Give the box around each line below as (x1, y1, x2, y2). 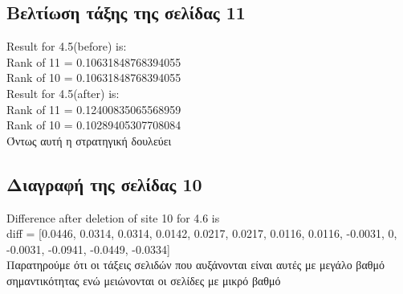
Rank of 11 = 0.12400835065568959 (6, 100, 181, 117)
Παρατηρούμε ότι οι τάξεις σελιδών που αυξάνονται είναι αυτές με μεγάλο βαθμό (6, 256, 385, 273)
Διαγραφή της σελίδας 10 (6, 171, 202, 196)
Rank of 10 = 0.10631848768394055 (6, 69, 181, 86)
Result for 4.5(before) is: (6, 38, 127, 55)
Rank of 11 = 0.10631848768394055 (6, 53, 181, 70)
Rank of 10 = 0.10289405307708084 (6, 116, 181, 133)
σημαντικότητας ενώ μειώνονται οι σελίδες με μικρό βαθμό (6, 272, 281, 288)
